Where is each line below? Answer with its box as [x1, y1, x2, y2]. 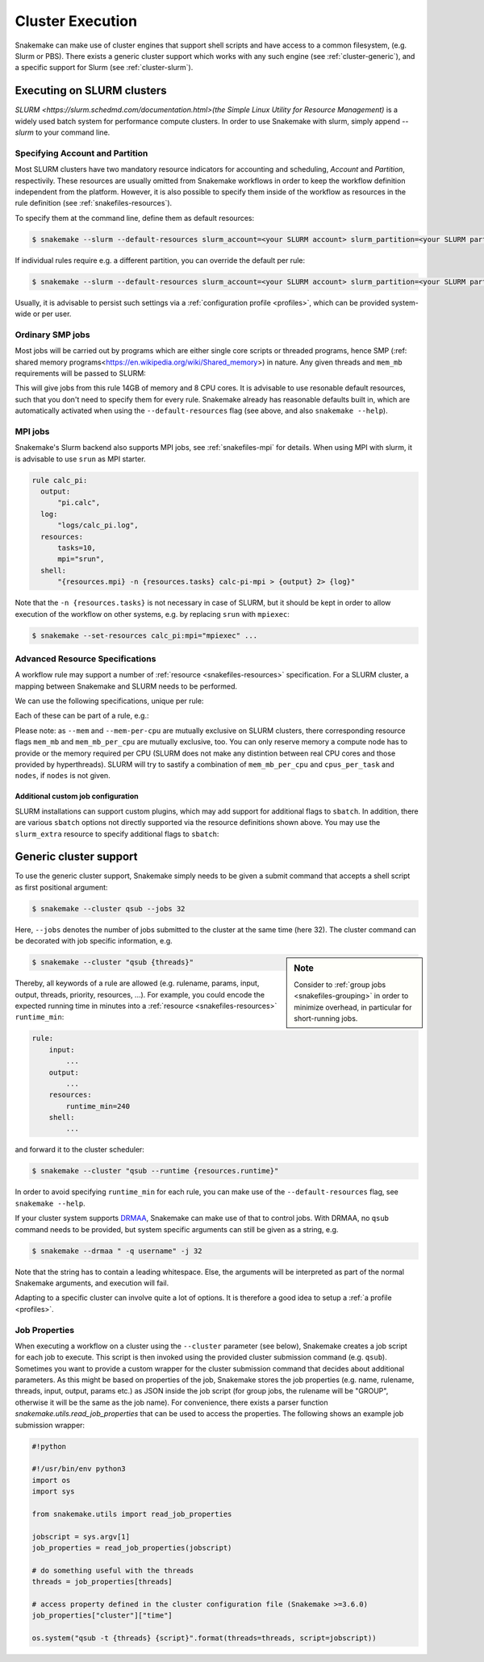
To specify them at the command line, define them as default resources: [15, 213, 255, 223]
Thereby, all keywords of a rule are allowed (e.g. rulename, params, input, [15, 978, 260, 988]
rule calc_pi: [31, 476, 88, 485]
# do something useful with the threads [31, 1565, 194, 1575]
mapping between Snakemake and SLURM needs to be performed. [15, 681, 238, 691]
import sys [31, 1487, 75, 1496]
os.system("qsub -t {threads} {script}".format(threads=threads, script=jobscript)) [31, 1634, 377, 1643]
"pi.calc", [57, 498, 101, 507]
